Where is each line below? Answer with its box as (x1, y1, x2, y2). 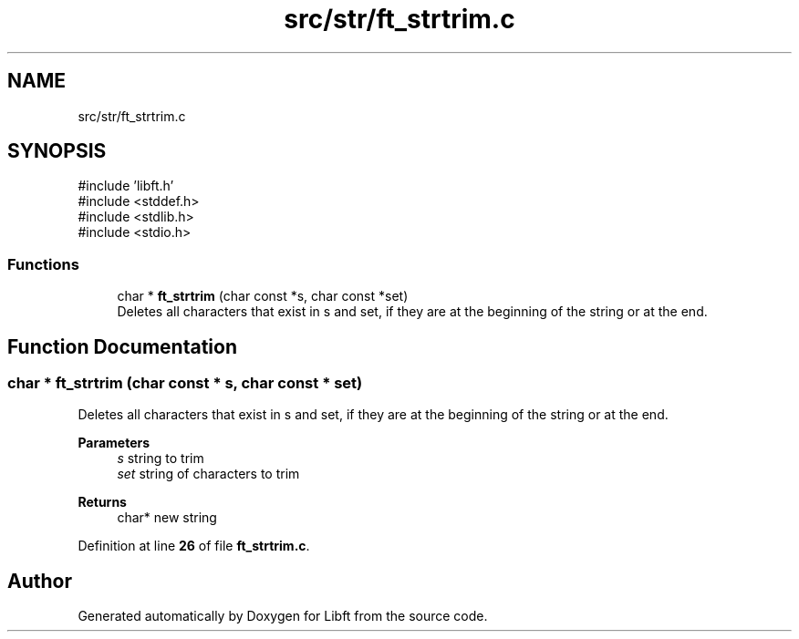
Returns (78, 494, 127, 510)
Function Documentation (7, 335, 237, 358)
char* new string (117, 510, 217, 526)
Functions (7, 254, 79, 273)
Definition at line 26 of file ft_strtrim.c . (78, 538, 310, 554)
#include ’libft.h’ (78, 178, 174, 194)
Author (7, 569, 72, 593)
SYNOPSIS (7, 139, 107, 163)
